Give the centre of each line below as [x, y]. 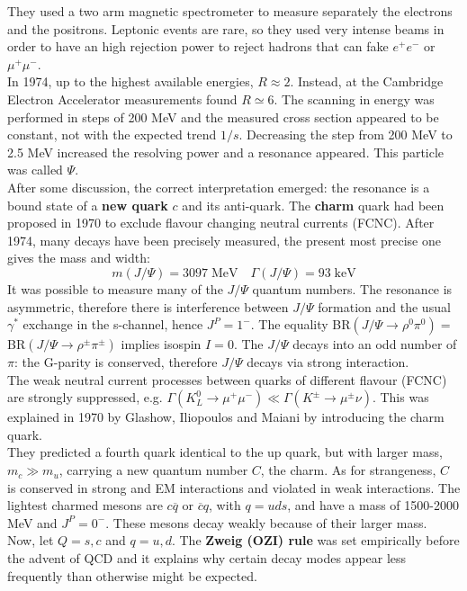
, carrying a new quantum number [153, 470]
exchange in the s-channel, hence [113, 324]
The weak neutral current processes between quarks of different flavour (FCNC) [227, 379]
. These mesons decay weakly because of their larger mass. [266, 522]
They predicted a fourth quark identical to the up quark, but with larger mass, [225, 452]
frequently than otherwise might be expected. [132, 575]
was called [35, 170]
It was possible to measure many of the [115, 288]
